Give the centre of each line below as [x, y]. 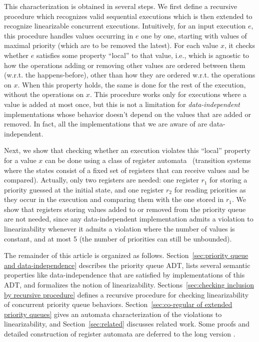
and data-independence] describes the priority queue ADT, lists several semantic [127, 265]
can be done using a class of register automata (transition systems [148, 160]
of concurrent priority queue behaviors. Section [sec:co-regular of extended [118, 304]
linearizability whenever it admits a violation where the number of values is [119, 229]
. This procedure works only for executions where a [168, 94]
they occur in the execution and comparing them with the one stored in [114, 199]
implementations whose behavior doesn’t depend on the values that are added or [127, 114]
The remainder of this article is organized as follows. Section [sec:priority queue [126, 255]
